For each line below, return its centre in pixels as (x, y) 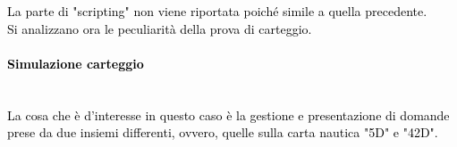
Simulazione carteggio (76, 63)
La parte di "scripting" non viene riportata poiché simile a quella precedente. (217, 11)
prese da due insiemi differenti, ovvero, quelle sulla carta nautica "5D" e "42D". (223, 132)
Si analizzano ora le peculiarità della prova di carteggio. (160, 28)
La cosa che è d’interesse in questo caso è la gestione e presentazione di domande (228, 114)
